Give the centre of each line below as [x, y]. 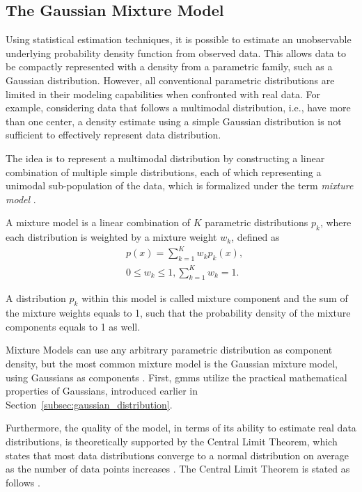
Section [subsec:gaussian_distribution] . [89, 404]
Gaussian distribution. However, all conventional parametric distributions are [170, 80]
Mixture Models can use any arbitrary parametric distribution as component [169, 350]
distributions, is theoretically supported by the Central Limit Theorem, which [172, 441]
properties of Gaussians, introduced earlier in [102, 391]
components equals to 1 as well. [73, 326]
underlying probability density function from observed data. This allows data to [176, 53]
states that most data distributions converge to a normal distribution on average [177, 455]
